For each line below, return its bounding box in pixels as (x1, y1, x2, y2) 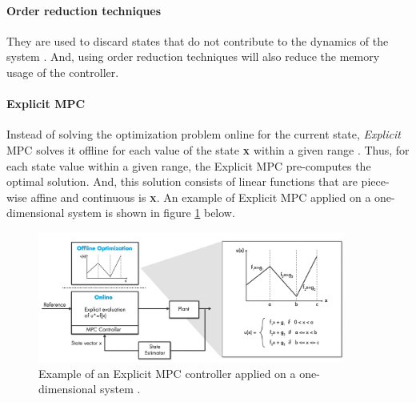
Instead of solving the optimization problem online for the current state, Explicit (6, 126, 401, 143)
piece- (361, 173, 390, 190)
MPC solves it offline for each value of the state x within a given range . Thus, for (6, 141, 410, 158)
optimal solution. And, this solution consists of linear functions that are (6, 173, 358, 190)
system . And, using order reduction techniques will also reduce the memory (6, 48, 380, 65)
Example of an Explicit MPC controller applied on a (38, 364, 296, 381)
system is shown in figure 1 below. (68, 204, 235, 221)
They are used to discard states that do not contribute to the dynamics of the (6, 32, 389, 49)
